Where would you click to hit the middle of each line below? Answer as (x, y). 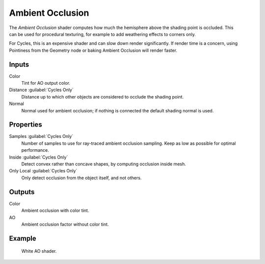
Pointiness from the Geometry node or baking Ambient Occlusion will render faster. (93, 50)
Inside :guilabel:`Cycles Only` (39, 157)
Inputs (19, 64)
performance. (35, 150)
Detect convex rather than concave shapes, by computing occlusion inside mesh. (104, 164)
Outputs (22, 192)
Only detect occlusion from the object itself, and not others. (81, 178)
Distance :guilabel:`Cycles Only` (41, 90)
